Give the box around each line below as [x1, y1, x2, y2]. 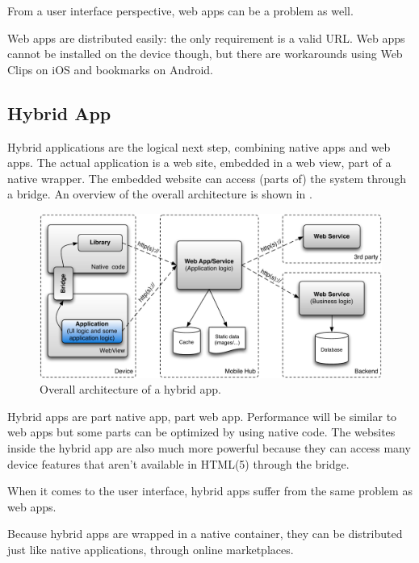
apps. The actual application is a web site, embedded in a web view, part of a [7, 154, 392, 171]
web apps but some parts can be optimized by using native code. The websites [7, 423, 396, 440]
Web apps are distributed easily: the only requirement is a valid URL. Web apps [7, 29, 405, 46]
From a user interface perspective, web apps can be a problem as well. [7, 2, 354, 19]
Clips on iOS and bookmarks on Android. [7, 60, 214, 77]
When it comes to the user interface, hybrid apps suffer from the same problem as [7, 482, 413, 499]
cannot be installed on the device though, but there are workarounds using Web [7, 45, 403, 62]
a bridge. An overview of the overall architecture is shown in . [7, 186, 312, 202]
